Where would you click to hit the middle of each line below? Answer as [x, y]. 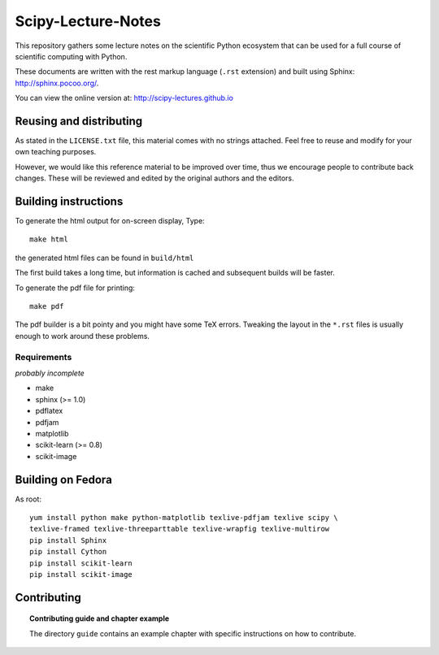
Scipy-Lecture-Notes [88, 21]
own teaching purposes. [56, 152]
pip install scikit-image [81, 574]
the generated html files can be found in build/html [104, 258]
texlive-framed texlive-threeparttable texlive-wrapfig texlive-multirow [180, 529]
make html [49, 239]
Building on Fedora [64, 479]
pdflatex [49, 411]
